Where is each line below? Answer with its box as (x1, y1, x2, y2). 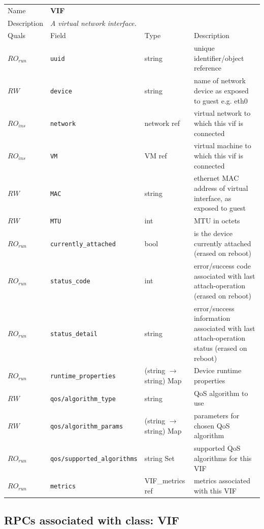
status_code (50, 278, 90, 285)
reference (193, 62, 222, 73)
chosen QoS (193, 420, 230, 431)
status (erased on (193, 342, 247, 353)
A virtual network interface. (50, 17, 137, 28)
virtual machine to (193, 140, 251, 151)
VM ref (144, 150, 167, 160)
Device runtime (193, 365, 242, 376)
